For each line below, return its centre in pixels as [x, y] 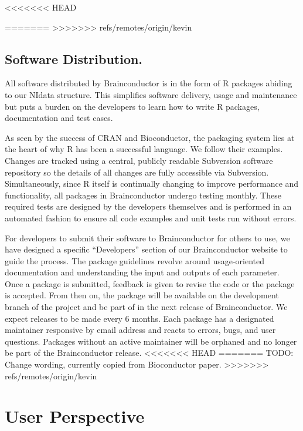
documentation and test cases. [59, 118]
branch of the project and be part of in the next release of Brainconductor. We [146, 307]
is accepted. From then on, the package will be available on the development [142, 295]
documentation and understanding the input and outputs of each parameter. [142, 272]
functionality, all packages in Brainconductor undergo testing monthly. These [143, 195]
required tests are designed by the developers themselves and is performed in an [148, 206]
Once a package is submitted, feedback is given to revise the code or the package [150, 283]
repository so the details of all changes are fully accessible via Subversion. [137, 172]
